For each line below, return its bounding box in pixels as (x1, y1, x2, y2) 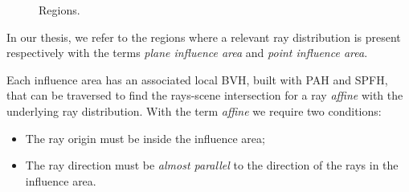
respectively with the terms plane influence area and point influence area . (6, 44, 368, 61)
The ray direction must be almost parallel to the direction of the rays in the (25, 157, 399, 174)
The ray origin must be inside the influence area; (25, 129, 265, 146)
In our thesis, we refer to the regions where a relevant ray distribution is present (6, 28, 401, 45)
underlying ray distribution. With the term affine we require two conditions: (6, 102, 382, 119)
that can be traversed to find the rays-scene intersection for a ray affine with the (6, 87, 403, 104)
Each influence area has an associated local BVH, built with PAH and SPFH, (6, 71, 388, 88)
